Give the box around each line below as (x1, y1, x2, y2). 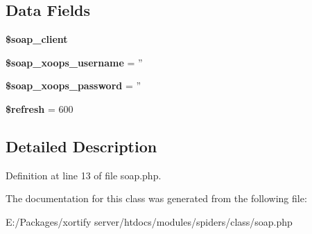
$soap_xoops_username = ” (6, 55, 143, 69)
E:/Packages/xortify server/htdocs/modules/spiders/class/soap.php (6, 214, 293, 228)
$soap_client (6, 32, 68, 46)
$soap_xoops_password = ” (6, 78, 141, 93)
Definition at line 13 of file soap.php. (6, 168, 162, 182)
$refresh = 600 (6, 101, 73, 116)
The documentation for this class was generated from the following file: (6, 191, 307, 206)
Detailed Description (6, 135, 157, 156)
